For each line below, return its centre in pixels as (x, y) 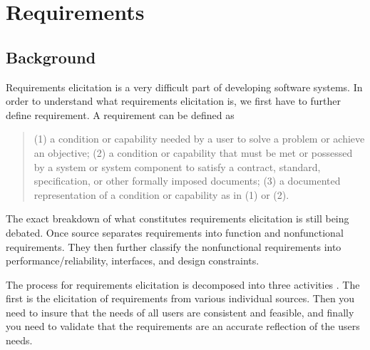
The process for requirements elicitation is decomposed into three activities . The (183, 284)
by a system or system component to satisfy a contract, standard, (177, 166)
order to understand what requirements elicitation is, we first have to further (174, 101)
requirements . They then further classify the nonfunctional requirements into (174, 246)
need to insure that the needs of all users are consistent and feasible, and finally (180, 312)
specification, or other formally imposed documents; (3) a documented (187, 181)
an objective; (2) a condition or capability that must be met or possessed (193, 152)
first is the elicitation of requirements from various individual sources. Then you (180, 298)
